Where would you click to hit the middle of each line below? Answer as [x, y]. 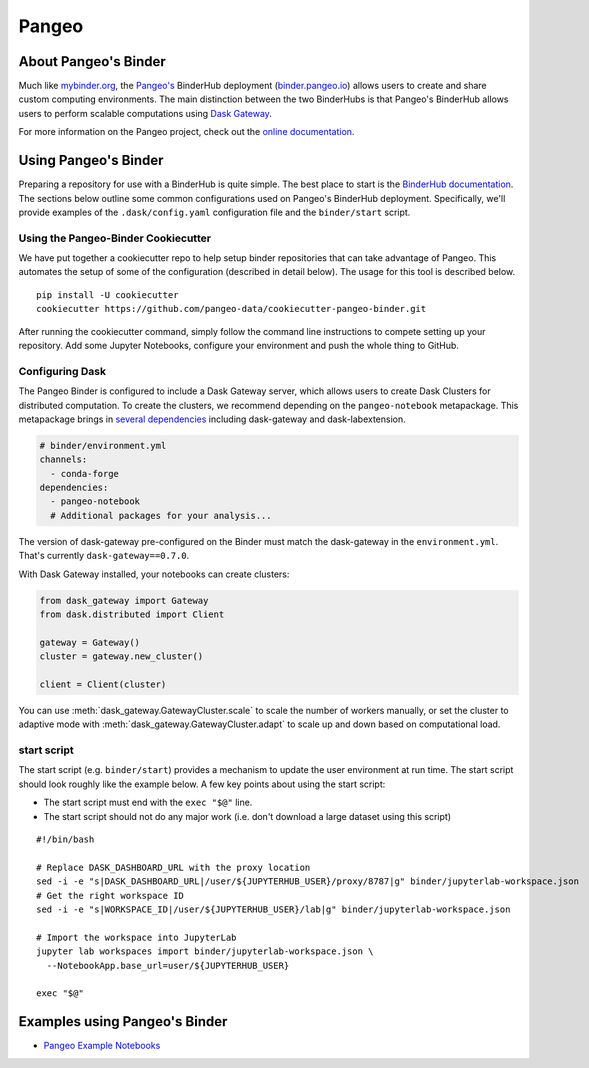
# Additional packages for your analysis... [161, 515]
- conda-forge [85, 473]
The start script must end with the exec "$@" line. [148, 802]
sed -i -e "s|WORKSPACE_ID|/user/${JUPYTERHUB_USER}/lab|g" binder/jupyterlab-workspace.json [273, 909]
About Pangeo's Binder [92, 61]
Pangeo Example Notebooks [102, 1046]
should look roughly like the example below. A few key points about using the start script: [202, 784]
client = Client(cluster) [103, 684]
